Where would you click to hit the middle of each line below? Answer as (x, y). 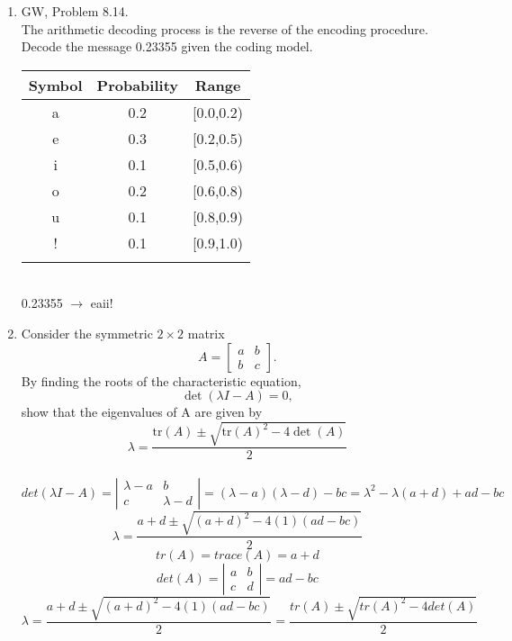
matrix (206, 333)
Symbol (55, 85)
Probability (138, 85)
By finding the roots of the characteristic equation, (161, 380)
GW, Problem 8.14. (75, 11)
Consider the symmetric (87, 333)
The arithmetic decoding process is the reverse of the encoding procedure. (225, 28)
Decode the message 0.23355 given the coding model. (167, 46)
